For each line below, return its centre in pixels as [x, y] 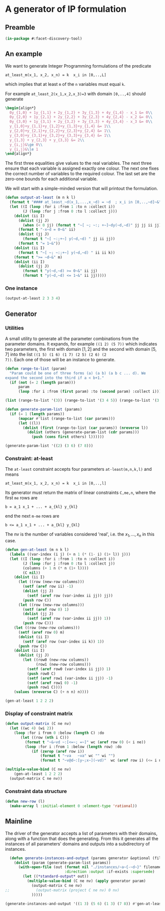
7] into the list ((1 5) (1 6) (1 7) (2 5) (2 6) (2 [56, 354]
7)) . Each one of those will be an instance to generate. [60, 359]
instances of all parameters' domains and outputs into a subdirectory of [77, 844]
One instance [21, 288]
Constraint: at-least [29, 458]
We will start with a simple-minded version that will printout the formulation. [82, 189]
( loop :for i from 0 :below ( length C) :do [59, 733]
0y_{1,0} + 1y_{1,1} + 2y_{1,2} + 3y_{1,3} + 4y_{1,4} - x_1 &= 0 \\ [81, 113]
